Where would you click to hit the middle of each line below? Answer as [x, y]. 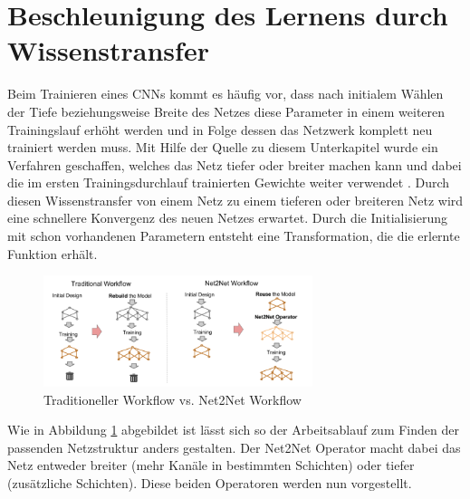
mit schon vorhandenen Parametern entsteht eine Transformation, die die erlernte [234, 236]
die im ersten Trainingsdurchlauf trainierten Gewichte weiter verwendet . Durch [229, 182]
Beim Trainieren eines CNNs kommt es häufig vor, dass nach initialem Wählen [225, 94]
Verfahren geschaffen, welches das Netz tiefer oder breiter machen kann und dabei [235, 164]
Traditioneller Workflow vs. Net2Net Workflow [173, 399]
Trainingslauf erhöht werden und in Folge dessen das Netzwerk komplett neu [220, 129]
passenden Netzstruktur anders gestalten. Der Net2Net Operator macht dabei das [234, 447]
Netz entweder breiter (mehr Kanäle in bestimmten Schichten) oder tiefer [211, 465]
